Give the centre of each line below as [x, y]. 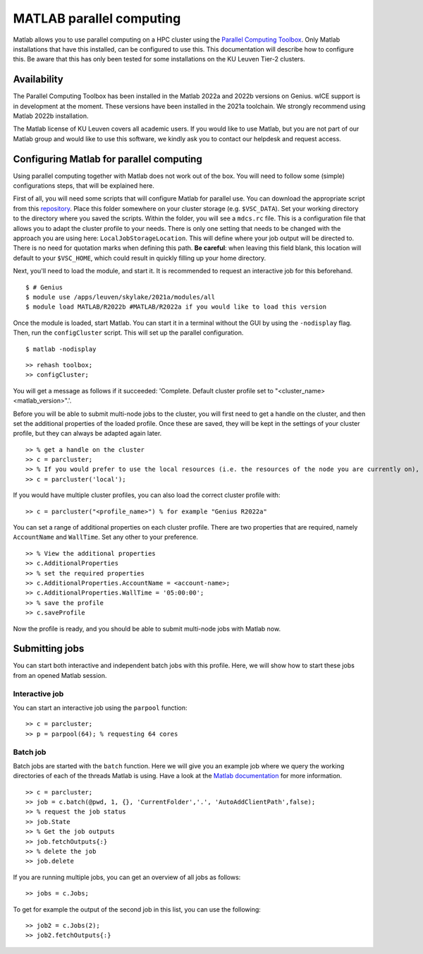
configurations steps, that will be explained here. [84, 186]
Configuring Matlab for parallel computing [108, 159]
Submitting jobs [49, 649]
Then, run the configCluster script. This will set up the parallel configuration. [128, 333]
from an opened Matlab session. [60, 675]
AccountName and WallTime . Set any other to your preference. [106, 537]
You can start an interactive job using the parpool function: [100, 708]
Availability [38, 79]
